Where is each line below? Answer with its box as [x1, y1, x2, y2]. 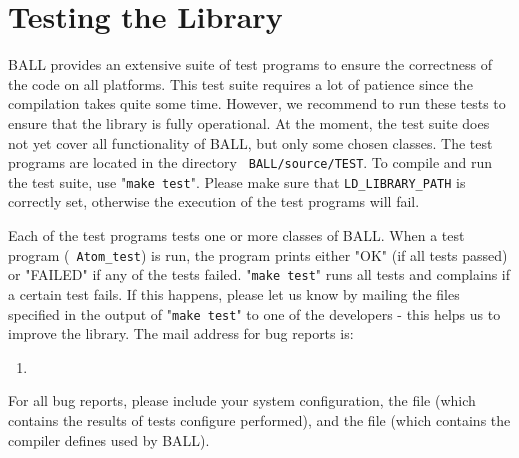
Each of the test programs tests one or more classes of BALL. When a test [8, 225, 465, 245]
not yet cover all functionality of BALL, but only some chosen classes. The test [8, 132, 493, 153]
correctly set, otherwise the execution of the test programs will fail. [8, 191, 420, 212]
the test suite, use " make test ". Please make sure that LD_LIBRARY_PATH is [8, 171, 466, 192]
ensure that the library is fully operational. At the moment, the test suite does [8, 112, 490, 133]
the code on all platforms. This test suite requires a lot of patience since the [8, 73, 473, 94]
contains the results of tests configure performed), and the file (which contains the [8, 409, 511, 430]
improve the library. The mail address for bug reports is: [8, 323, 354, 344]
